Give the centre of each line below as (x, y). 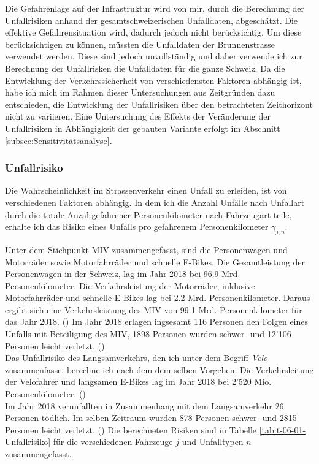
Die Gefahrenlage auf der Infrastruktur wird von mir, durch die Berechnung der (155, 8)
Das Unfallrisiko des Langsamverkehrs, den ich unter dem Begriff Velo (136, 358)
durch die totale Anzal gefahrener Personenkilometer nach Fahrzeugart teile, (148, 214)
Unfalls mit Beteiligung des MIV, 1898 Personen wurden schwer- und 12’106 (148, 334)
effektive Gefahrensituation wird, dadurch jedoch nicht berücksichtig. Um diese (153, 32)
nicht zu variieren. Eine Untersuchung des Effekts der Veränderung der (138, 116)
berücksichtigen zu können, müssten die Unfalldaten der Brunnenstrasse (140, 44)
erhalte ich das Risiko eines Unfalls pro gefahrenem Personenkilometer (137, 226)
